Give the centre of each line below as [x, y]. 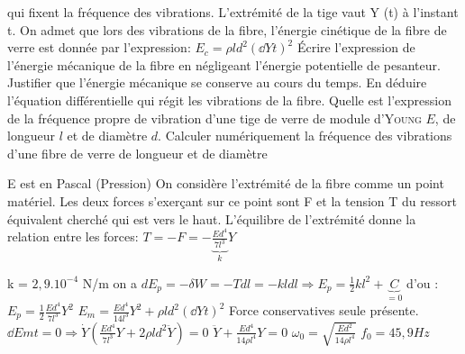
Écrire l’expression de [356, 47]
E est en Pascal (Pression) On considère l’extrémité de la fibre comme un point [226, 183]
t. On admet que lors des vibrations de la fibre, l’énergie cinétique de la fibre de [227, 29]
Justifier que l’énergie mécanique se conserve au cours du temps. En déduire [217, 82]
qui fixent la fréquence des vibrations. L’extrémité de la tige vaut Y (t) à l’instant [233, 12]
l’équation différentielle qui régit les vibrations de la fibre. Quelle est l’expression [229, 100]
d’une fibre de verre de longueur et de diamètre [137, 153]
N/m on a [109, 282]
